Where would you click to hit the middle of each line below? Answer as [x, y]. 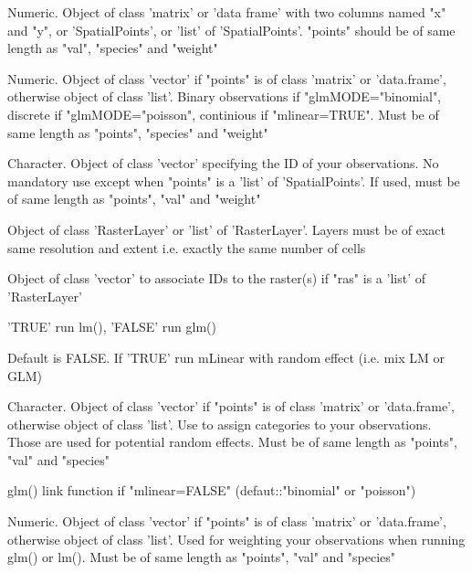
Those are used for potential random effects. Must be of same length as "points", [232, 442]
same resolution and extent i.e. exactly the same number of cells [187, 247]
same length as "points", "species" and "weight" [138, 132]
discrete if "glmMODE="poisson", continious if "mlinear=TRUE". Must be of [223, 114]
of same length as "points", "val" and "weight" [134, 199]
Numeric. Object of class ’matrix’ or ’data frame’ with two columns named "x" [227, 12]
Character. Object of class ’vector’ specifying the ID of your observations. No [223, 163]
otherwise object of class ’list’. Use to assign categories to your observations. [220, 424]
